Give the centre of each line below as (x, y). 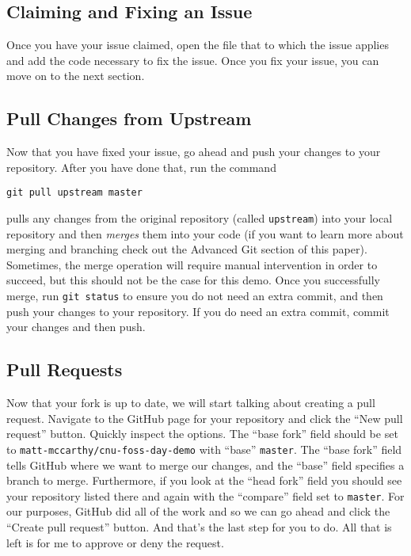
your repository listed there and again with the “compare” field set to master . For (205, 495)
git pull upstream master (74, 193)
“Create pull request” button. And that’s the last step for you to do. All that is (199, 526)
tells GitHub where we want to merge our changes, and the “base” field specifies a (205, 465)
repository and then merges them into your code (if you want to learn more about (205, 233)
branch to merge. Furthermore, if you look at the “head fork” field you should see (204, 480)
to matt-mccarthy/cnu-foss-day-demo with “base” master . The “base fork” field (204, 449)
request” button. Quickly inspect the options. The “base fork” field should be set (202, 434)
